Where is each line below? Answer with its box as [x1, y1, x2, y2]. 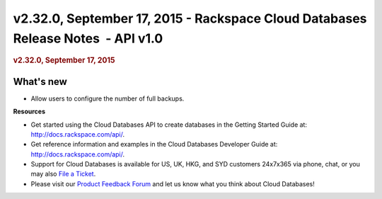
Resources [13, 107, 46, 116]
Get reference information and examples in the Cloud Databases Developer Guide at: [30, 140, 278, 149]
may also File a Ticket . [30, 170, 96, 178]
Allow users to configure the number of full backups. [30, 94, 185, 103]
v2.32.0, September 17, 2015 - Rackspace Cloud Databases [13, 11, 367, 26]
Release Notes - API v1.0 [13, 30, 163, 46]
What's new [13, 75, 67, 88]
